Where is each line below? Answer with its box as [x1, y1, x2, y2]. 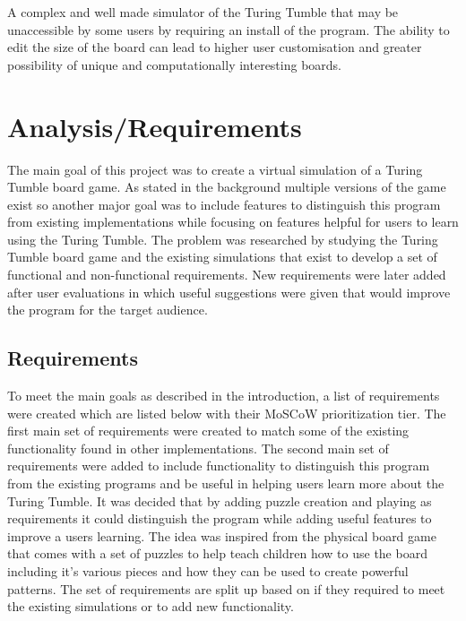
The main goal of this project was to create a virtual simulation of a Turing [7, 160, 423, 178]
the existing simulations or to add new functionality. [7, 597, 294, 616]
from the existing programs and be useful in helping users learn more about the [7, 474, 444, 493]
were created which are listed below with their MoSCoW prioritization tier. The [7, 403, 446, 422]
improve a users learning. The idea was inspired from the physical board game [7, 526, 436, 545]
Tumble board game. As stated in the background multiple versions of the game [7, 177, 446, 196]
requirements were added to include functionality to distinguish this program [7, 456, 430, 475]
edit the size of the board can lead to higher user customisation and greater [7, 38, 422, 56]
